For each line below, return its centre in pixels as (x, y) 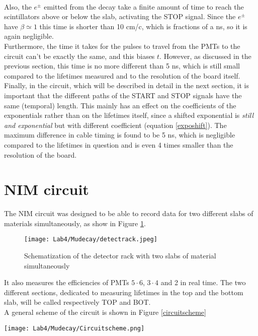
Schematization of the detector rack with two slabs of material (120, 256)
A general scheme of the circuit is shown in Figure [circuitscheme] (105, 312)
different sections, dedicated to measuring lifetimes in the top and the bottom (124, 292)
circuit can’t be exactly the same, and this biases (79, 56)
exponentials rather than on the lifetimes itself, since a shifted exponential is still (129, 115)
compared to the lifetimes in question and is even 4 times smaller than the (119, 144)
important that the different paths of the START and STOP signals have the (123, 95)
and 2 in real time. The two (203, 282)
